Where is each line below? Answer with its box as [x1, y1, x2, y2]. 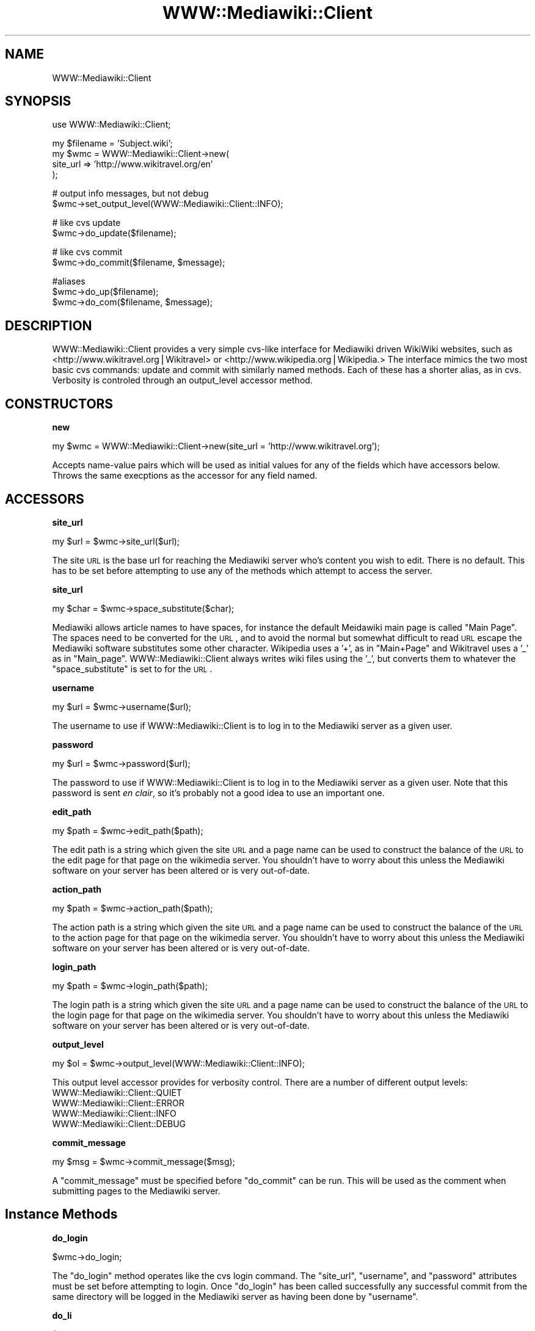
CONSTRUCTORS [5, 396, 114, 412]
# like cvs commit [52, 247, 123, 258]
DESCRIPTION [5, 317, 92, 333]
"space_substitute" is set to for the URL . [52, 663, 213, 674]
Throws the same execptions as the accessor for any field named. [52, 470, 318, 481]
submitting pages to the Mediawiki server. [52, 1185, 220, 1196]
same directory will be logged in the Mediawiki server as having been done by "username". [52, 1291, 418, 1302]
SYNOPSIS [5, 93, 71, 109]
